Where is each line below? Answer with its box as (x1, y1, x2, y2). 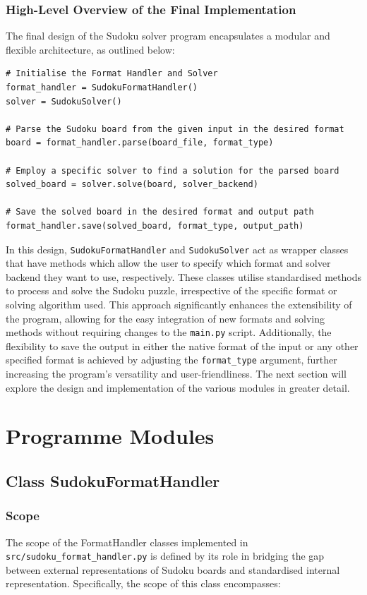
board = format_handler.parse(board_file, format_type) (6, 138, 274, 148)
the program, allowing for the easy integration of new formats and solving (6, 311, 325, 325)
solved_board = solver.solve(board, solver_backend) (6, 179, 258, 190)
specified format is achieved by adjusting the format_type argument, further (6, 352, 337, 367)
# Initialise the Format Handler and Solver (6, 68, 218, 79)
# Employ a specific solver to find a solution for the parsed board (6, 165, 339, 176)
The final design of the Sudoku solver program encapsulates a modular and (6, 28, 330, 43)
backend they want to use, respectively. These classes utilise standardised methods (6, 269, 362, 284)
